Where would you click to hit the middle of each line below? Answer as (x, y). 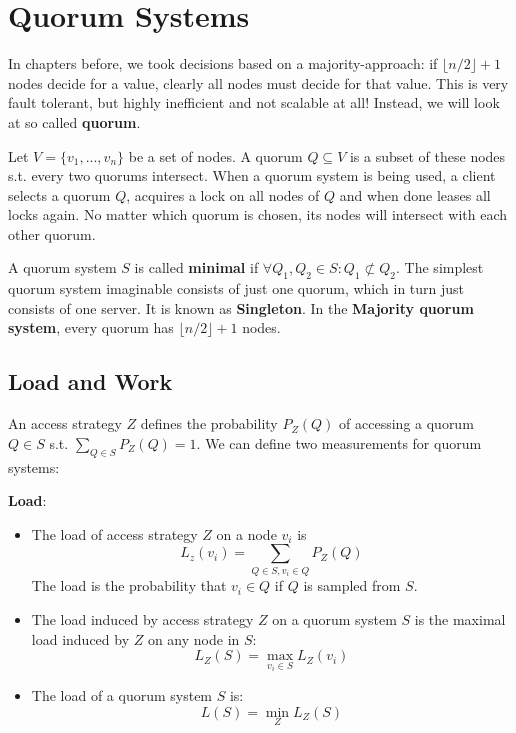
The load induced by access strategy (142, 618)
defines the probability (209, 423)
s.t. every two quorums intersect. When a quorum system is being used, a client (252, 175)
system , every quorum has (91, 327)
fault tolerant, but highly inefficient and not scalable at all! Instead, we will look (254, 102)
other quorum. (52, 233)
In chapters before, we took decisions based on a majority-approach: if (223, 63)
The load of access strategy (114, 533)
